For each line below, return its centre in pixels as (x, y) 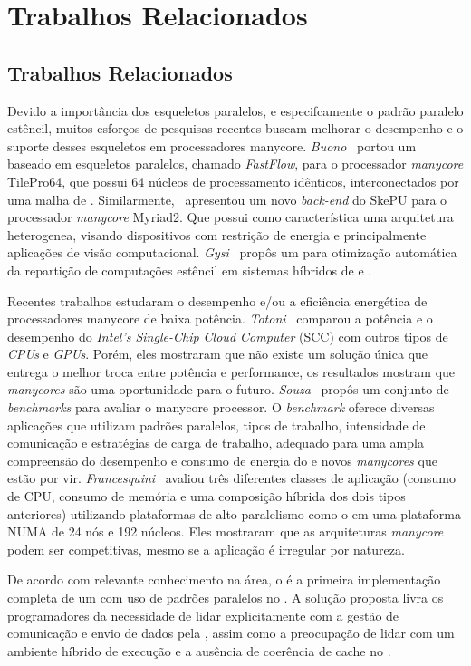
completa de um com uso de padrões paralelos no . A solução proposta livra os (226, 598)
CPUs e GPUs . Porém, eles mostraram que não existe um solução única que (218, 354)
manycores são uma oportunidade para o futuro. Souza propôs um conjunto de (228, 389)
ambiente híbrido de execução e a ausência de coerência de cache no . (199, 650)
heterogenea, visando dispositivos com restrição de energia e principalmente (217, 234)
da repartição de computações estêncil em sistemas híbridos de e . (190, 270)
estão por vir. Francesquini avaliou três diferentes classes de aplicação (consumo (231, 478)
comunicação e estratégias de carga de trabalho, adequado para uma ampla (216, 443)
